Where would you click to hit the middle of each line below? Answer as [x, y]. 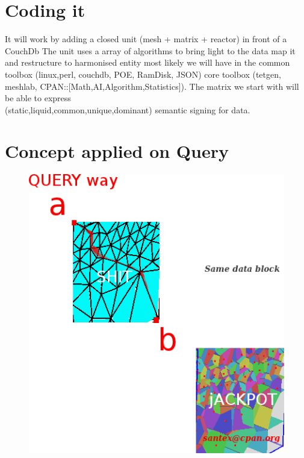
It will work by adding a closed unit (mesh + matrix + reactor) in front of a [146, 39]
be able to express [38, 98]
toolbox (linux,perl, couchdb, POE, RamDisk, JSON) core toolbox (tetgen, [143, 74]
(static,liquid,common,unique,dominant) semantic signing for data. [128, 109]
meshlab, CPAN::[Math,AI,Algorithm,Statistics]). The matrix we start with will [152, 86]
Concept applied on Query [117, 151]
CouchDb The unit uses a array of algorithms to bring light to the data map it [150, 50]
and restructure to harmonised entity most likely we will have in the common [147, 62]
